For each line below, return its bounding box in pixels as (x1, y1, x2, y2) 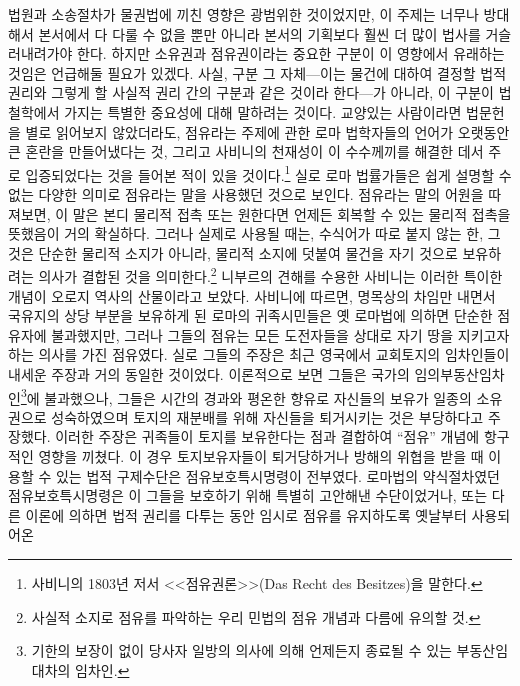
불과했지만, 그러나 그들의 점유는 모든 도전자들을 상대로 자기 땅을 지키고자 (51, 324, 510, 345)
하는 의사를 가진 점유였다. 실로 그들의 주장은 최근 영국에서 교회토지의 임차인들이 (8, 344, 510, 365)
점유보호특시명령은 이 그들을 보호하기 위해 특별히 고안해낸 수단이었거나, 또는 (8, 485, 488, 506)
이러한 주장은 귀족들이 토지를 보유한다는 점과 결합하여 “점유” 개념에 (55, 426, 480, 447)
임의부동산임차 (414, 364, 505, 384)
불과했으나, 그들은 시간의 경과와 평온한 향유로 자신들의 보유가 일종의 (44, 387, 472, 408)
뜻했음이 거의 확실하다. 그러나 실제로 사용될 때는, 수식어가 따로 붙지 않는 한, (8, 223, 484, 244)
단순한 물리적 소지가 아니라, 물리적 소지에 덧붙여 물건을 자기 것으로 (38, 242, 458, 263)
